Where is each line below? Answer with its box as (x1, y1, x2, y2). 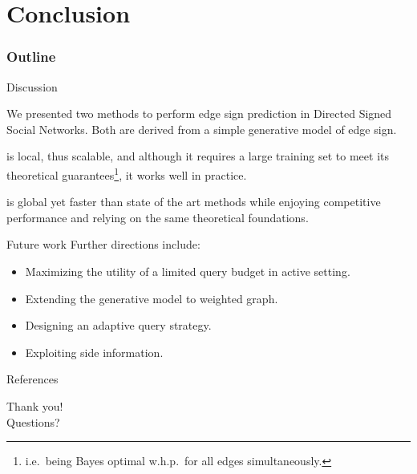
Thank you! (6, 397, 63, 414)
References (6, 371, 59, 387)
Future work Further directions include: (6, 236, 200, 253)
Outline (6, 47, 56, 67)
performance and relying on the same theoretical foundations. (6, 209, 309, 225)
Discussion (6, 78, 58, 95)
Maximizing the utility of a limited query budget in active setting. (25, 263, 350, 279)
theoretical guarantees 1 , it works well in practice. (6, 164, 247, 183)
